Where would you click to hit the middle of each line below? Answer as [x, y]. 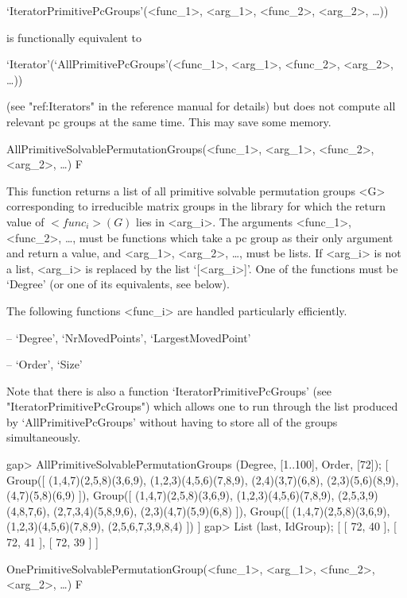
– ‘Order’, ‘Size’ [45, 364]
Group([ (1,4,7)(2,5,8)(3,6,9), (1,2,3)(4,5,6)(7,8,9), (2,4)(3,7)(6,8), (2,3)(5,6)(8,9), [203, 479]
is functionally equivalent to [74, 37]
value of [25, 221]
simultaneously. [44, 437]
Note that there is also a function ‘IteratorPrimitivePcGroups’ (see [169, 390]
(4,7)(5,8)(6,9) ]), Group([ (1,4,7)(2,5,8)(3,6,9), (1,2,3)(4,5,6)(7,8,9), [171, 495]
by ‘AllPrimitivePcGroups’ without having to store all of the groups [172, 421]
